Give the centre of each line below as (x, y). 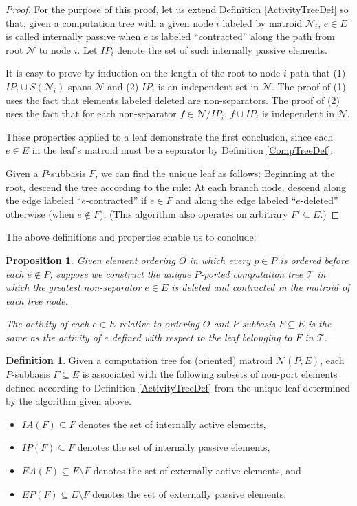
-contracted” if (116, 200)
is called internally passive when (73, 36)
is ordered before (314, 260)
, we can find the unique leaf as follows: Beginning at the (215, 173)
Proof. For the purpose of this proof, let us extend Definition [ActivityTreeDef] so (177, 9)
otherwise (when (40, 213)
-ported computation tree (252, 273)
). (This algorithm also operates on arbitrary (194, 213)
